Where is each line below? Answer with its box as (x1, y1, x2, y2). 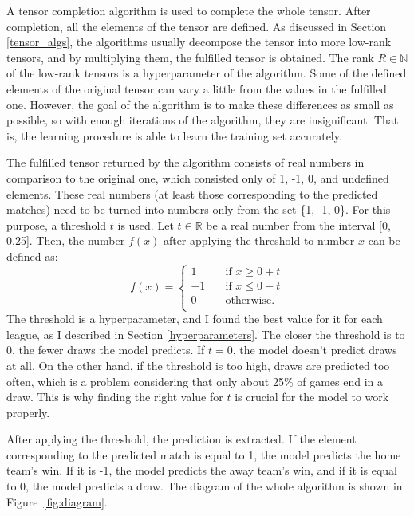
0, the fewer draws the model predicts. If (6, 341, 205, 358)
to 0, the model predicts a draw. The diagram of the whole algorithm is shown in (6, 478, 403, 494)
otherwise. (225, 294, 275, 306)
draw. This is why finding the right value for (6, 388, 223, 405)
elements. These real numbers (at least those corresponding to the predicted (6, 185, 378, 202)
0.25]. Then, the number (6, 232, 125, 249)
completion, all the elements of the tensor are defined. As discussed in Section (6, 18, 387, 34)
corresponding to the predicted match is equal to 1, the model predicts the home (6, 446, 401, 463)
